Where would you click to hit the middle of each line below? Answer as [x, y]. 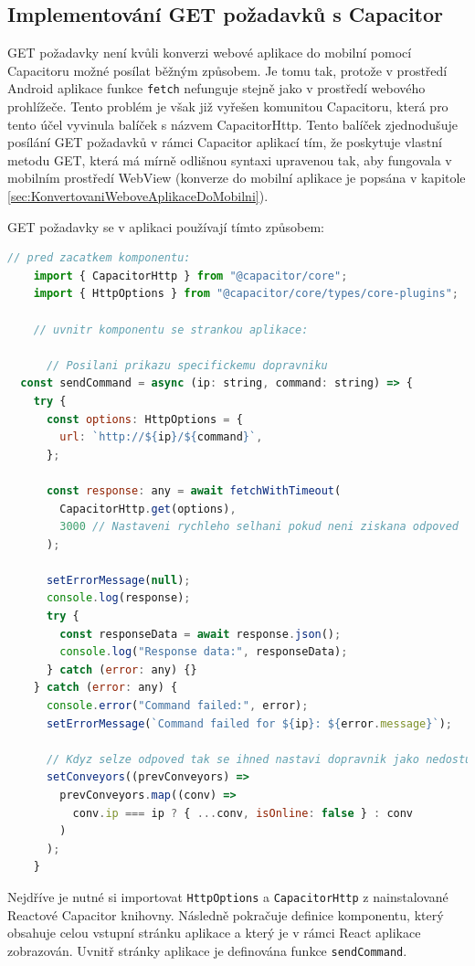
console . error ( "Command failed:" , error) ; [177, 706]
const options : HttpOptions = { [144, 419]
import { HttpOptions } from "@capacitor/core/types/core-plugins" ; [246, 294]
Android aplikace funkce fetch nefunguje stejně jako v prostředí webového [216, 88]
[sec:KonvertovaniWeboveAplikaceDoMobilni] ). [138, 196]
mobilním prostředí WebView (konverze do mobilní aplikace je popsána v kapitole [237, 178]
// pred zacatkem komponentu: [99, 258]
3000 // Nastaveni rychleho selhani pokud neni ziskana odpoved [259, 527]
